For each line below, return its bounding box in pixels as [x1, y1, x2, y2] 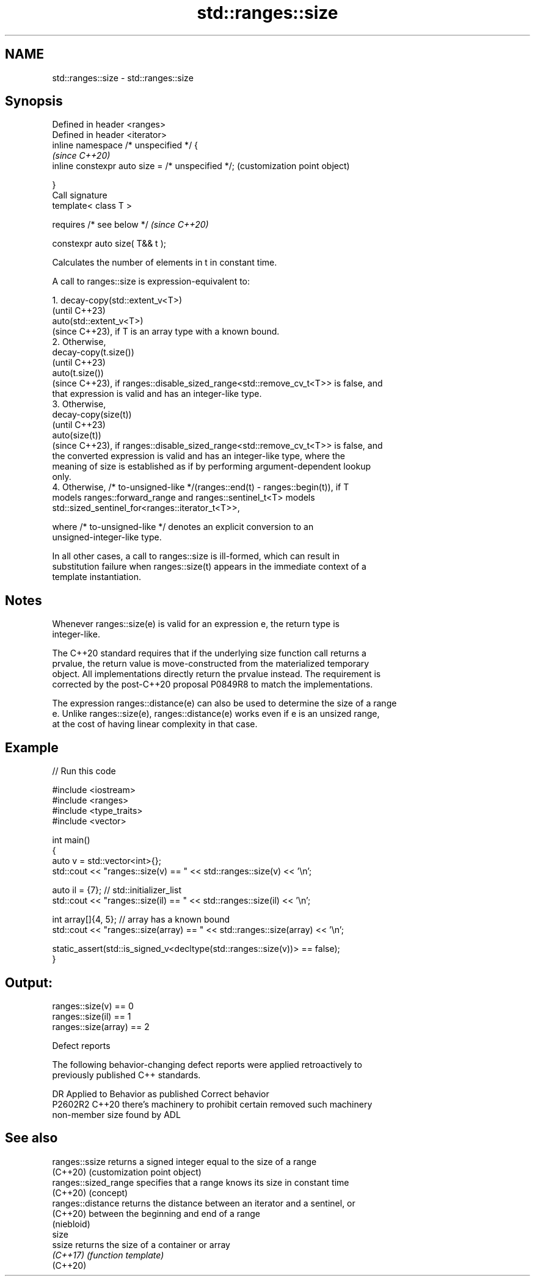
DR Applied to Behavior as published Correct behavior [52, 1088, 269, 1099]
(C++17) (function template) [52, 1249, 164, 1260]
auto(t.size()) [52, 368, 104, 379]
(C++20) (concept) [52, 1187, 128, 1198]
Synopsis [5, 93, 63, 109]
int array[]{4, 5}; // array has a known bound [52, 914, 230, 925]
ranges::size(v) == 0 [52, 1000, 134, 1011]
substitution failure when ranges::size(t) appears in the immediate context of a [52, 561, 366, 572]
